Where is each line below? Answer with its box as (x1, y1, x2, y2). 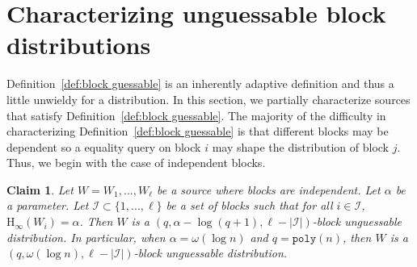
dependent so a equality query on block (6, 138, 201, 155)
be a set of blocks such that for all (166, 197, 333, 214)
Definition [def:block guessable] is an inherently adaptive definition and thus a (6, 75, 394, 92)
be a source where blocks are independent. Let (157, 181, 381, 198)
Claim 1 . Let (6, 181, 74, 198)
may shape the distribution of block (212, 138, 390, 155)
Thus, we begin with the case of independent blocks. (6, 154, 266, 171)
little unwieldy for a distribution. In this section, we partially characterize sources (6, 90, 411, 107)
